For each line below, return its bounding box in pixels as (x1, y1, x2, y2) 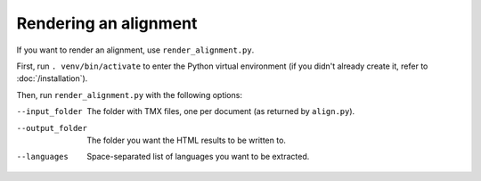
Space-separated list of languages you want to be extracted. (86, 152, 310, 162)
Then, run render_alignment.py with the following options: (16, 89, 242, 100)
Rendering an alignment (16, 13, 198, 33)
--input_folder (16, 107, 84, 117)
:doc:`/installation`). (16, 73, 88, 84)
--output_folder (16, 123, 88, 133)
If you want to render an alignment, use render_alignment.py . (16, 45, 255, 55)
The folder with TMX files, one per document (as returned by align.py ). (86, 106, 355, 117)
